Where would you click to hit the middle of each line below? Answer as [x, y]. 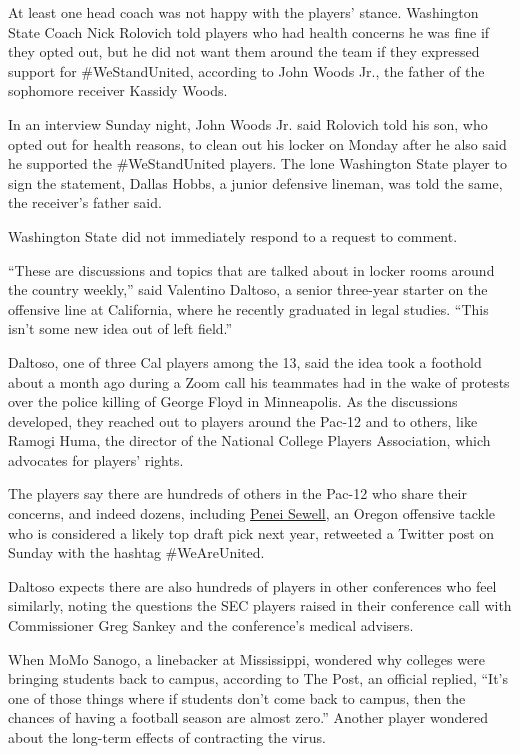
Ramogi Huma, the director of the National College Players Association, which [249, 440]
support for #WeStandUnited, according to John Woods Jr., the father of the [246, 70]
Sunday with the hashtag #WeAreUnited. [136, 552]
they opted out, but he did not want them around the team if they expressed [244, 51]
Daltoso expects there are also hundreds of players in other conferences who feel [252, 585]
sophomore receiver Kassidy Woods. [118, 90]
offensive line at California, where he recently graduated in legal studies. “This [248, 308]
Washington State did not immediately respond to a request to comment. [233, 235]
